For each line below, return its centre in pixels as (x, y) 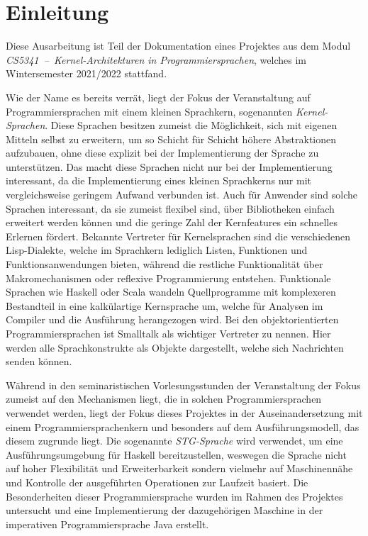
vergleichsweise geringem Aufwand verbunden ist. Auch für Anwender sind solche (182, 195)
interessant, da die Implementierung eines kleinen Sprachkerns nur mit (159, 180)
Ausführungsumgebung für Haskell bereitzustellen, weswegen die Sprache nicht (176, 454)
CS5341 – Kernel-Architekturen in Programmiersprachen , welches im (156, 59)
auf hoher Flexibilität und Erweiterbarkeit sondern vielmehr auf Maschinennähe (179, 468)
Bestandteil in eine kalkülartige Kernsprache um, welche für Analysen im (165, 305)
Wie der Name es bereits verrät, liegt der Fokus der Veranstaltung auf (158, 97)
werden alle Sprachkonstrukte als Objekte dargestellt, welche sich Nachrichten (175, 347)
